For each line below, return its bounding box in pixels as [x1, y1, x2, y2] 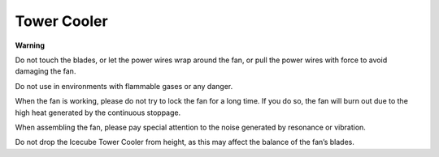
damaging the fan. [15, 66, 76, 76]
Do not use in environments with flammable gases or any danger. [15, 81, 233, 91]
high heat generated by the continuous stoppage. [15, 108, 181, 117]
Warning [15, 40, 45, 50]
